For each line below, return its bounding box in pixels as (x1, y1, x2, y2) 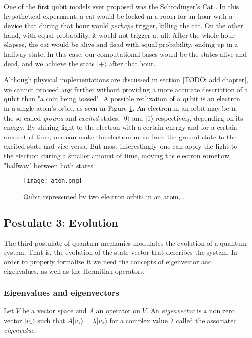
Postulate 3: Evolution (4, 215, 118, 230)
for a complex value (110, 315, 168, 325)
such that (37, 315, 65, 325)
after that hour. (109, 58, 156, 68)
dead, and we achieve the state (4, 58, 95, 68)
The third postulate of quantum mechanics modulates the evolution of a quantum (4, 237, 247, 247)
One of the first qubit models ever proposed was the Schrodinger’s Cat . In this (4, 1, 239, 11)
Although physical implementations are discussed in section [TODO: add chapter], (4, 75, 248, 85)
